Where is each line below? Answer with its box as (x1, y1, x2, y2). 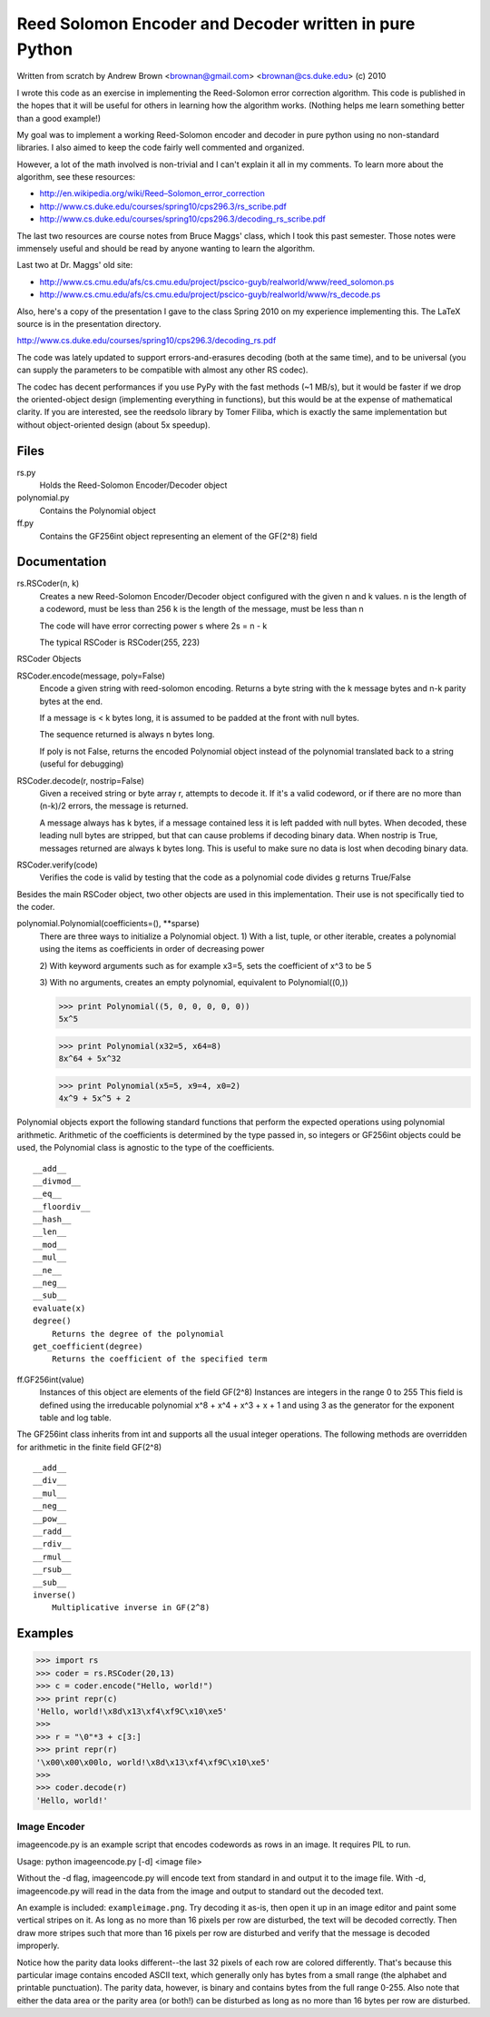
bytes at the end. (39, 696, 103, 707)
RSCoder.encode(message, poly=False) (16, 670, 165, 681)
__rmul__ (33, 1551, 72, 1562)
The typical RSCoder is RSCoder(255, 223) (39, 637, 200, 648)
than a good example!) (16, 113, 102, 124)
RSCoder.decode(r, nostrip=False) (16, 775, 145, 786)
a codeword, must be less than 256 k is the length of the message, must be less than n (39, 604, 364, 615)
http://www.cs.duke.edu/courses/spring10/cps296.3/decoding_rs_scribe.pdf (39, 213, 326, 224)
